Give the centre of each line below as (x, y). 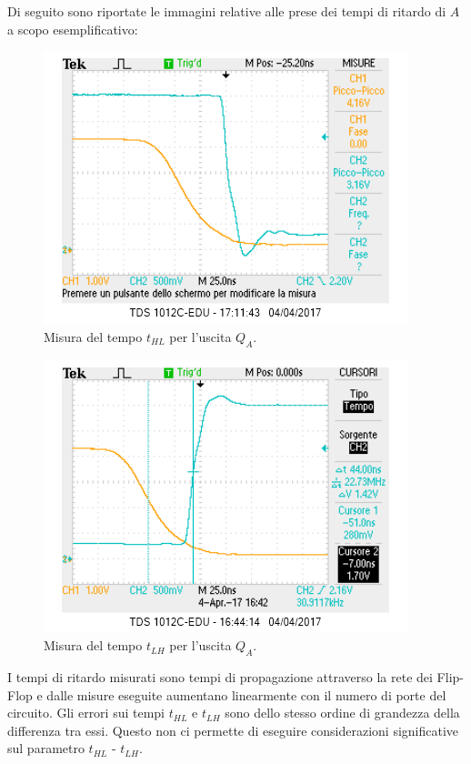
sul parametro (46, 748)
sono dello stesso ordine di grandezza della (342, 713)
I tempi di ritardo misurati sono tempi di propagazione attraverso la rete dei (220, 676)
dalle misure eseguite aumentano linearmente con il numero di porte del (246, 694)
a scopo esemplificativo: (73, 29)
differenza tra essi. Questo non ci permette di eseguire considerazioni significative (233, 730)
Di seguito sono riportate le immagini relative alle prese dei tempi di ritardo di (227, 11)
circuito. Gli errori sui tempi (86, 713)
